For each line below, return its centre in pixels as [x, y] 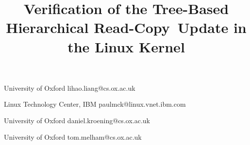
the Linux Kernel [126, 46]
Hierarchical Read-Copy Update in [126, 27]
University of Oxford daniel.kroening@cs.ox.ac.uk [77, 120]
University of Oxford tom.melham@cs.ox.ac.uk [73, 137]
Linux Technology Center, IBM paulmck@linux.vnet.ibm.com [95, 104]
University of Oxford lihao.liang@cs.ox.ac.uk [70, 88]
